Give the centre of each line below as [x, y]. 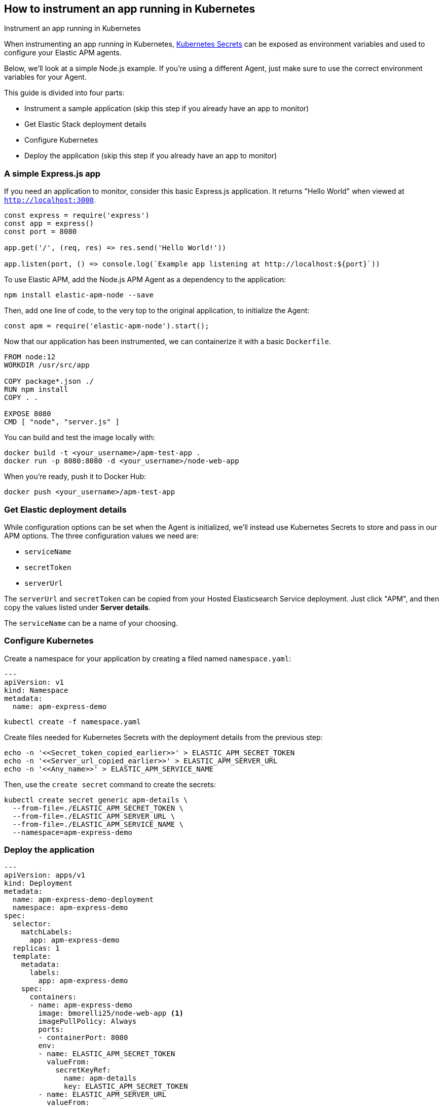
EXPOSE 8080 [28, 414]
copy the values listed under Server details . [77, 607]
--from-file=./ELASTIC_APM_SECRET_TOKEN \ [98, 808]
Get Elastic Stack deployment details [85, 124]
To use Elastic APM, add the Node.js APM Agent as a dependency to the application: [145, 280]
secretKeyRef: [83, 1070]
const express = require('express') [77, 215]
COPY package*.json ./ [49, 381]
